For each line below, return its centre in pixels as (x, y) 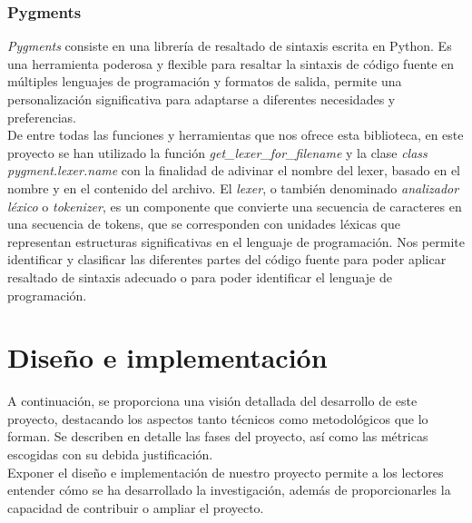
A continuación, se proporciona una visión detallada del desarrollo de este (212, 401)
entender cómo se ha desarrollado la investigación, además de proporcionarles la (229, 490)
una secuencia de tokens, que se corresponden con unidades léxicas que (204, 224)
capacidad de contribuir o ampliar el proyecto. (136, 507)
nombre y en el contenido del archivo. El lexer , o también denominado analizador (233, 187)
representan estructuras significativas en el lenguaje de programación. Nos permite (236, 241)
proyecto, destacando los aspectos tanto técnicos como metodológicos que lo (218, 418)
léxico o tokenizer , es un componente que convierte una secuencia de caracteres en (235, 206)
